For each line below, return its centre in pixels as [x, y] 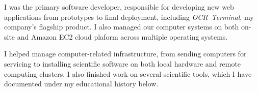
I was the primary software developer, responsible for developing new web [119, 7]
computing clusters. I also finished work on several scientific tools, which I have [128, 73]
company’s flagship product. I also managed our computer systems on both [122, 27]
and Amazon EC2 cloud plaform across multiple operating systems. [122, 36]
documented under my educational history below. [81, 84]
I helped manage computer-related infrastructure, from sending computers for [125, 54]
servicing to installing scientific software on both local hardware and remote [123, 63]
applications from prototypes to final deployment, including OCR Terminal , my [129, 17]
